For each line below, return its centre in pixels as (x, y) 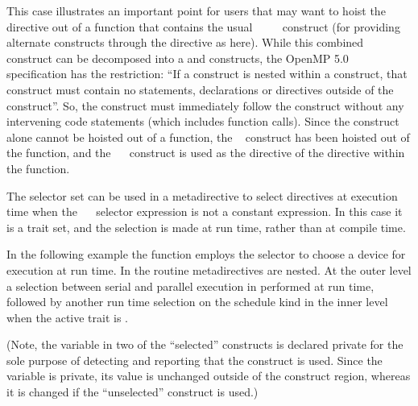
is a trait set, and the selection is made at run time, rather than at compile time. (206, 227)
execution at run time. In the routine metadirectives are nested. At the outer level (209, 269)
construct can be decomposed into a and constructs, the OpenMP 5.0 (178, 58)
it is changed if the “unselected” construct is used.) (132, 392)
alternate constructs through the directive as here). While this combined (185, 42)
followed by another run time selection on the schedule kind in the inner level (197, 302)
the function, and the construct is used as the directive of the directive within (206, 153)
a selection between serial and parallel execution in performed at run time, (190, 286)
